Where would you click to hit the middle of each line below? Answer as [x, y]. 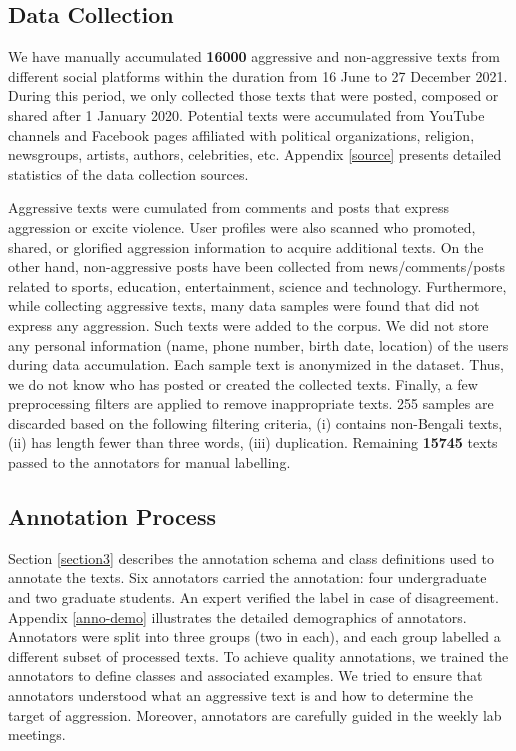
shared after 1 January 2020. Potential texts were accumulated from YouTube [246, 114]
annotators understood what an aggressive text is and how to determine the [240, 695]
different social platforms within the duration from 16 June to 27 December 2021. [258, 75]
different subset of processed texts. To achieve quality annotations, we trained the [258, 655]
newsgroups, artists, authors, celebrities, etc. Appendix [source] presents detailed [255, 154]
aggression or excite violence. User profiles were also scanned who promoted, [242, 226]
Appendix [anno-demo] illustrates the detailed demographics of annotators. [237, 616]
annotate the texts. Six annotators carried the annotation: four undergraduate [247, 577]
